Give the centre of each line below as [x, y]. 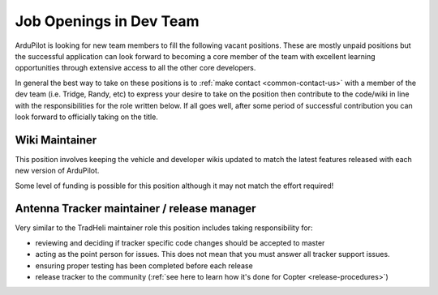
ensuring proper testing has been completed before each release [144, 265]
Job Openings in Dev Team [107, 21]
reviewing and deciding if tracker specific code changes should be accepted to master [180, 242]
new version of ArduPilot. [57, 171]
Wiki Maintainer [56, 140]
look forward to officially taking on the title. [86, 117]
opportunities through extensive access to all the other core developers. [135, 68]
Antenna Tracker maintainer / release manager [135, 209]
